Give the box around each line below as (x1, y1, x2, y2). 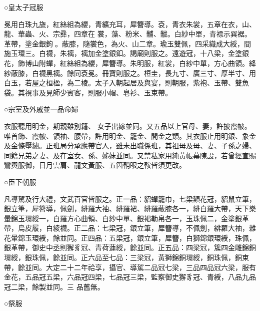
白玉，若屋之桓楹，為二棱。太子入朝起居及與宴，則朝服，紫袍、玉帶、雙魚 (4, 77, 249, 88)
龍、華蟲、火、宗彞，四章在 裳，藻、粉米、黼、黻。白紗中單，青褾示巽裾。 (4, 28, 251, 39)
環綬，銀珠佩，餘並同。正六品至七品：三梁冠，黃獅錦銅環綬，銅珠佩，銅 (4, 252, 242, 263)
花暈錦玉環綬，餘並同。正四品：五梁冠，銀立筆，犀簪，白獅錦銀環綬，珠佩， (4, 232, 256, 243)
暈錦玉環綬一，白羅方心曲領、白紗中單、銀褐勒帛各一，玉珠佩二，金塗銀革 (4, 213, 249, 223)
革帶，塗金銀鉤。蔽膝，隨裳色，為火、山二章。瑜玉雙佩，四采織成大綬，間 (4, 38, 251, 48)
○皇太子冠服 (4, 2, 43, 12)
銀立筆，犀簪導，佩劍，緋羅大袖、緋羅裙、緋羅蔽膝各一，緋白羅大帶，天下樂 (4, 203, 256, 214)
